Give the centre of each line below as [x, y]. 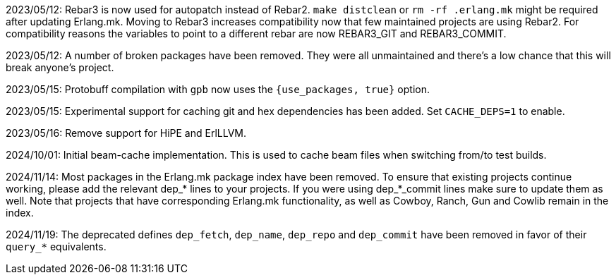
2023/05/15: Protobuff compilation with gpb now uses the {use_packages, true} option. [218, 89]
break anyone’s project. [60, 67]
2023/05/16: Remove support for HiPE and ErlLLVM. [126, 133]
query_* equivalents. [56, 246]
